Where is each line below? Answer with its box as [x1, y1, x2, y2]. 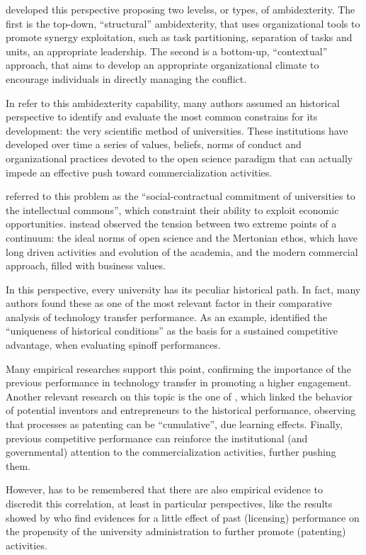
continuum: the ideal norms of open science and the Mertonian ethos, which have [6, 230, 358, 245]
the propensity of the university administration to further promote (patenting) [6, 524, 346, 539]
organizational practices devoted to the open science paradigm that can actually [6, 150, 353, 165]
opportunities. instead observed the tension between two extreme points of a [6, 216, 337, 231]
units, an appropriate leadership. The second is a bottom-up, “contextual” [6, 43, 328, 58]
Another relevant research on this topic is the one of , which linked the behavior [6, 388, 353, 403]
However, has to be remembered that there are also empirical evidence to [6, 482, 323, 497]
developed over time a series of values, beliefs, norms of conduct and [6, 137, 302, 152]
